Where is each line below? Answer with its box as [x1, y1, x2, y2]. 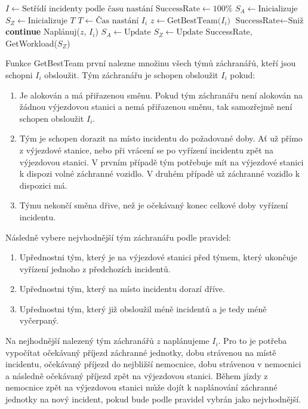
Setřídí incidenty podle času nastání [21, 5, 153, 13]
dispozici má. [19, 179, 67, 191]
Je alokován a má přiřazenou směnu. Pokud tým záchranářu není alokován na [19, 88, 303, 101]
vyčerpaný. [19, 314, 58, 327]
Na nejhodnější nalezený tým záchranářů [5, 334, 154, 347]
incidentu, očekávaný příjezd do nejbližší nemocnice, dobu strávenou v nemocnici [5, 358, 301, 370]
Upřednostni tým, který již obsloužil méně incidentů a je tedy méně [19, 302, 267, 315]
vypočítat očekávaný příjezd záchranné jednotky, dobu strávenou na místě [5, 346, 276, 358]
